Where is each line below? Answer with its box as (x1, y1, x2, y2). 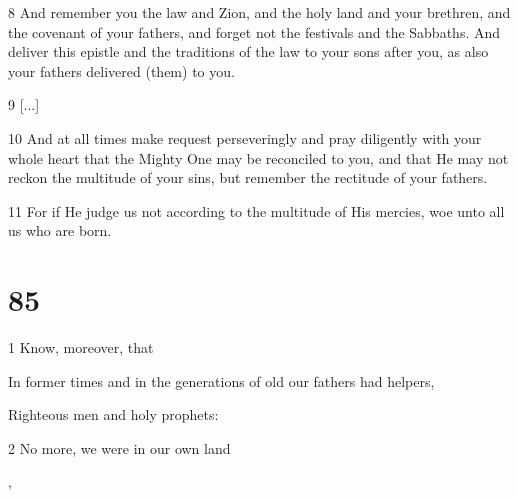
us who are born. (8, 220, 112, 241)
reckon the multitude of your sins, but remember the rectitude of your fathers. (8, 167, 488, 188)
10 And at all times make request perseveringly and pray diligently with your (8, 127, 482, 148)
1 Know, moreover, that (8, 337, 154, 358)
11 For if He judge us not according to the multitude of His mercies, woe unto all (8, 200, 505, 221)
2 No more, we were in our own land (8, 437, 231, 458)
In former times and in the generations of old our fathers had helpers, (8, 370, 435, 391)
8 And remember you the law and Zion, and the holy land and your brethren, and (8, 2, 511, 22)
